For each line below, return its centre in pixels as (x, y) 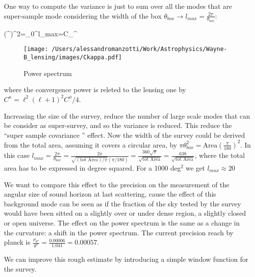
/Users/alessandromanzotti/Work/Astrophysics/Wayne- (140, 49)
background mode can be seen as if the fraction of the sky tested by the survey (123, 203)
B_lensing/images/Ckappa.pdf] (73, 58)
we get (195, 167)
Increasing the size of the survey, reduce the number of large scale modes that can (127, 115)
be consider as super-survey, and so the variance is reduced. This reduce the (118, 125)
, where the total (220, 155)
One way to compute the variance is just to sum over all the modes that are (118, 6)
